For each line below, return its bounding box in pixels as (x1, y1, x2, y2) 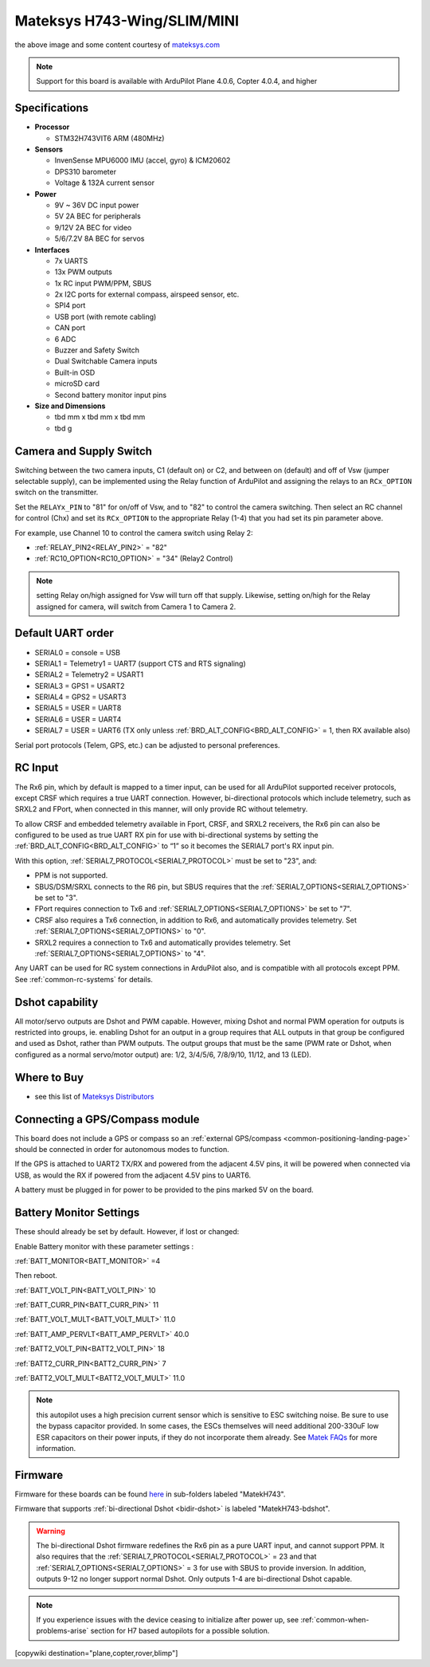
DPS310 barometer (54, 167, 117, 176)
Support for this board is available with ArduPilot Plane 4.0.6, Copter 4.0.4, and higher (36, 77, 318, 86)
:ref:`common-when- (299, 1615, 369, 1625)
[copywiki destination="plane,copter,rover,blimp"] (14, 1648, 178, 1657)
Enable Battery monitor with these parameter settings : (14, 1241, 194, 1251)
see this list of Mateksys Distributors (34, 1091, 154, 1101)
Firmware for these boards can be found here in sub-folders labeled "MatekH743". (14, 1489, 286, 1499)
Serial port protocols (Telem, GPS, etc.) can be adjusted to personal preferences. (14, 740, 280, 749)
